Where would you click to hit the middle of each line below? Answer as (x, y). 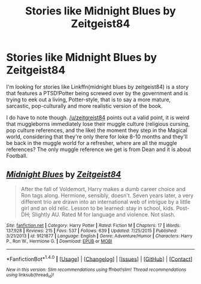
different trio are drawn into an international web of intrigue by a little (106, 201)
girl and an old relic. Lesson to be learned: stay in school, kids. (98, 208)
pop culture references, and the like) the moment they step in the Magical (97, 130)
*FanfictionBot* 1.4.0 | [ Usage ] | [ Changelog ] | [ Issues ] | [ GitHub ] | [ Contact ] (99, 258)
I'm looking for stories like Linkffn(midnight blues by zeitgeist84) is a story (98, 87)
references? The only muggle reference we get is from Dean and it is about (99, 149)
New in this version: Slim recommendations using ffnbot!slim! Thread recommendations (96, 270)
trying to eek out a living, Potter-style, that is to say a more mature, (89, 99)
